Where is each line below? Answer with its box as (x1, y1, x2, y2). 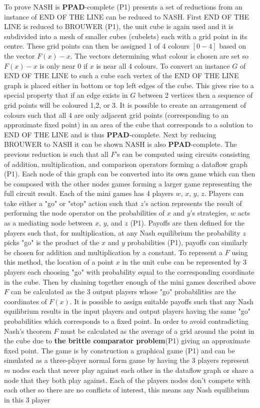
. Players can (204, 188, 244, 198)
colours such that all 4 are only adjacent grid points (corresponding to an (4, 109, 228, 120)
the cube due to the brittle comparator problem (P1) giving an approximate (4, 335, 250, 346)
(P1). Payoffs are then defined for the (130, 218, 244, 228)
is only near (39, 60, 75, 71)
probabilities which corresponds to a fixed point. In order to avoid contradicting (4, 316, 248, 326)
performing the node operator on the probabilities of (4, 208, 165, 218)
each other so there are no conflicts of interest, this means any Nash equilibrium (4, 384, 249, 395)
